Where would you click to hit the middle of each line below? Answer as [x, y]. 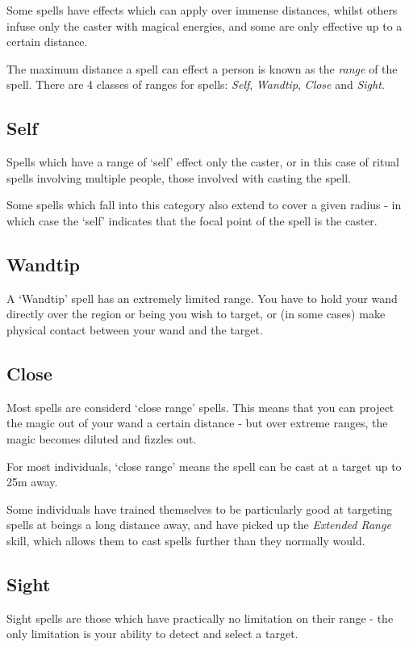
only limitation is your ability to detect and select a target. [152, 634]
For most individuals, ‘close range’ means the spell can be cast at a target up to [204, 466]
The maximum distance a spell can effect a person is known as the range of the [202, 68]
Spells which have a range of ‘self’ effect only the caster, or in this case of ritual [203, 162]
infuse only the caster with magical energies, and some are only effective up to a [204, 25]
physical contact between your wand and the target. [135, 329]
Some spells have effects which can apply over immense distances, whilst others [202, 10]
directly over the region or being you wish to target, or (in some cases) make [196, 314]
